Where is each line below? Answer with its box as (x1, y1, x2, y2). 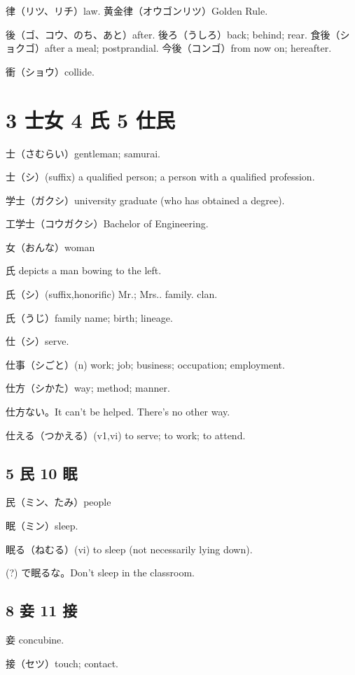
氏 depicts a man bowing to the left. (6, 263, 162, 278)
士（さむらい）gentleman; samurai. (6, 145, 161, 160)
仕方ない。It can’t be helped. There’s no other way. (6, 404, 230, 419)
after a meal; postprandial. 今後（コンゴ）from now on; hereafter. (44, 41, 332, 55)
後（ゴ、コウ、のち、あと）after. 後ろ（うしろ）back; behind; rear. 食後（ (6, 27, 340, 41)
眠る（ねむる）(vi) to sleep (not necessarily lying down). (6, 541, 253, 556)
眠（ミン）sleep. (6, 518, 78, 533)
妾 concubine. (6, 632, 64, 646)
